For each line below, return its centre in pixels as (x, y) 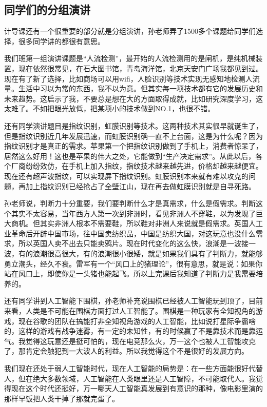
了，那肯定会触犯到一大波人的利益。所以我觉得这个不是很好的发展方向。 (126, 351)
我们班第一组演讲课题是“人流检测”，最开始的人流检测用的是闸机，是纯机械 (130, 58)
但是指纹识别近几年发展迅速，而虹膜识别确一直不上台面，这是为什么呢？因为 (133, 136)
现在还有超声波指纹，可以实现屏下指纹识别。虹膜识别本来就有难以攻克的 (126, 176)
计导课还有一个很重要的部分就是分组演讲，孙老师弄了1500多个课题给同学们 (130, 31)
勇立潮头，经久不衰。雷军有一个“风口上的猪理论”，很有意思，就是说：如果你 (133, 263)
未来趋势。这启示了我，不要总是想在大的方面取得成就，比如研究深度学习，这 (133, 98)
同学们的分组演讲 (47, 9)
